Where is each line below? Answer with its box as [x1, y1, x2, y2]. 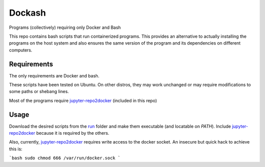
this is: [9, 146, 23, 152]
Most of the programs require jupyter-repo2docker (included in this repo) [9, 97, 157, 103]
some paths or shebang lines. [9, 89, 69, 95]
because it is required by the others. [36, 130, 109, 136]
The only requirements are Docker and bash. [9, 72, 100, 78]
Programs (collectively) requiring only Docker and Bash [9, 24, 121, 30]
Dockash [9, 7, 46, 18]
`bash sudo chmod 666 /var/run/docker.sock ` [9, 155, 121, 161]
